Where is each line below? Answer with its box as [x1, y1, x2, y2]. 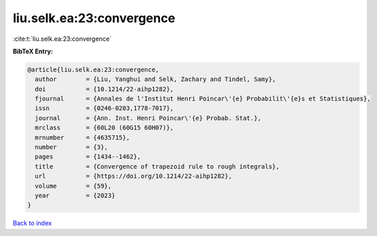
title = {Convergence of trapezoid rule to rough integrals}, [35, 163, 280, 170]
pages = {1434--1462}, [35, 153, 141, 161]
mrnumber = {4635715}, [35, 134, 130, 141]
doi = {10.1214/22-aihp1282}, [35, 85, 174, 93]
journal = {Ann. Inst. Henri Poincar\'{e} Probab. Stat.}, [35, 114, 262, 122]
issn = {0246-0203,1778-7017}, [35, 105, 174, 112]
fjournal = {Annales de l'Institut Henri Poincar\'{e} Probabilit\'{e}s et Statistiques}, [35, 95, 371, 103]
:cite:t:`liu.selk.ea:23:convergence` [12, 35, 112, 43]
